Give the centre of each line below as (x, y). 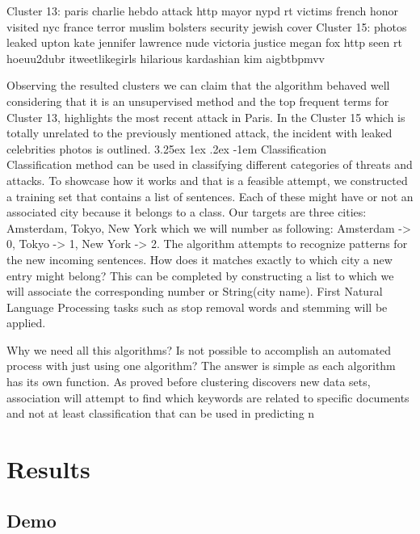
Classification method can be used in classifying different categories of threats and (210, 164)
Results (48, 469)
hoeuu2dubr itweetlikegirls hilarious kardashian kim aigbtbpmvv (166, 58)
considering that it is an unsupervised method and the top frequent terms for (198, 101)
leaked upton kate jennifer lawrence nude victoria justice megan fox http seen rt (204, 42)
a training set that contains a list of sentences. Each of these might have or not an (210, 196)
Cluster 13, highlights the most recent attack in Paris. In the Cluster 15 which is (206, 117)
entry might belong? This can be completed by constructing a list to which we (200, 275)
